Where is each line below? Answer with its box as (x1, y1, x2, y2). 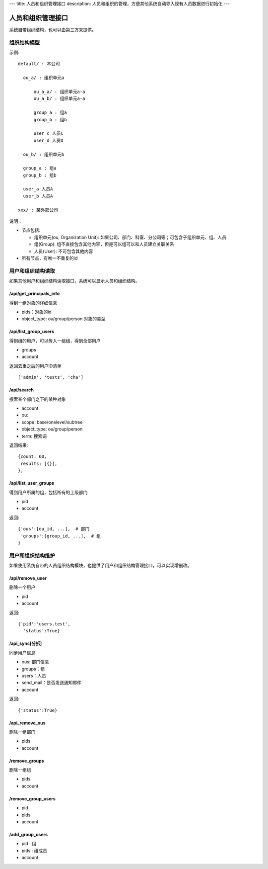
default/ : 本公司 (18, 61, 60, 67)
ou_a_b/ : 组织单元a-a (33, 96, 85, 101)
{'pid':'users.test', (18, 621, 70, 626)
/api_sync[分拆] (9, 640, 42, 646)
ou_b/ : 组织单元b (23, 152, 65, 157)
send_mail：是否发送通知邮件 (21, 680, 82, 686)
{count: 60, (18, 454, 47, 459)
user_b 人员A (23, 193, 53, 199)
